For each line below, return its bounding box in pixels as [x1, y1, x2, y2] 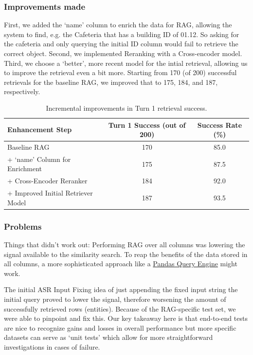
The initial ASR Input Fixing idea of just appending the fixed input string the [4, 284, 238, 295]
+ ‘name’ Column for [7, 154, 71, 164]
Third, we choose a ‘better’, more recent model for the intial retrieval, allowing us [4, 58, 248, 68]
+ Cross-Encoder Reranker [7, 176, 88, 186]
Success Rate [197, 119, 242, 130]
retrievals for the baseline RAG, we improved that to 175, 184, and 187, [4, 77, 218, 87]
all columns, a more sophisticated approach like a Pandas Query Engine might [4, 258, 237, 269]
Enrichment [7, 163, 42, 174]
